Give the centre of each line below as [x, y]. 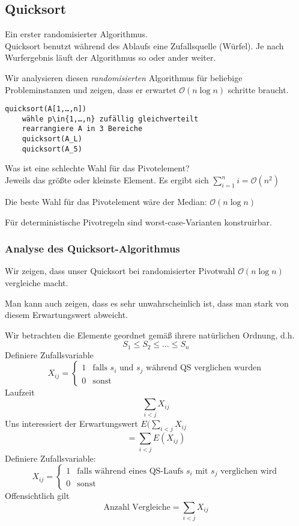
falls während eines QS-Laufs [130, 471]
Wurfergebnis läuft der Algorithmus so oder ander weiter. [110, 57]
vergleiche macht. [37, 283]
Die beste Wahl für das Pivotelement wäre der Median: [106, 202]
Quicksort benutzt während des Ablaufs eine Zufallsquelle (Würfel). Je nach [144, 45]
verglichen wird [249, 471]
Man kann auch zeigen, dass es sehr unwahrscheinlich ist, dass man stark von [147, 303]
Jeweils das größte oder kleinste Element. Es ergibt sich [107, 180]
